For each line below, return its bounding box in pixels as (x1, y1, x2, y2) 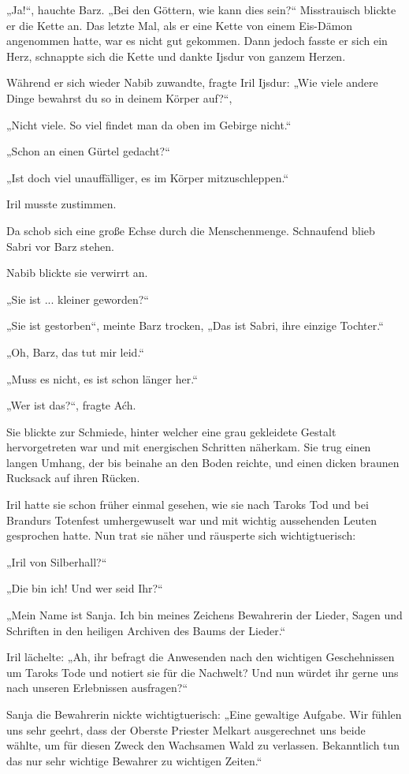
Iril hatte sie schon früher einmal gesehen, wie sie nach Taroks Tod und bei (6, 496, 369, 513)
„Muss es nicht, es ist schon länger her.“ (6, 370, 198, 387)
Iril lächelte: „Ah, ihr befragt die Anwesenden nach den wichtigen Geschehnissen (6, 649, 395, 665)
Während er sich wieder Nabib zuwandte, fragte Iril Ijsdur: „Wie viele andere (6, 74, 378, 91)
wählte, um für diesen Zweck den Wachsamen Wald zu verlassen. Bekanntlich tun (6, 737, 400, 753)
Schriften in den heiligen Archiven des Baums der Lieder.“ (6, 622, 286, 638)
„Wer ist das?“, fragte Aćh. (6, 397, 136, 413)
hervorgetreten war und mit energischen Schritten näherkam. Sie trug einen (6, 439, 371, 455)
